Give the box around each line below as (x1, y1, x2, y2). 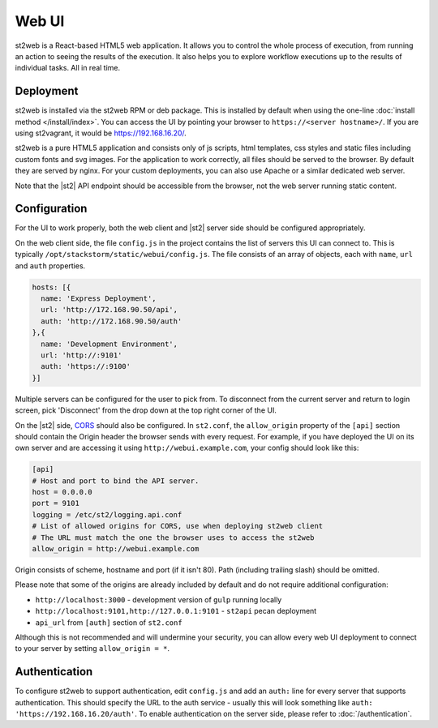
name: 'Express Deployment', (41, 294, 157, 303)
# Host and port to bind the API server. (32, 476, 200, 486)
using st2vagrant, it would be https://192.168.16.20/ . (15, 128, 187, 138)
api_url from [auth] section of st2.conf (35, 617, 182, 627)
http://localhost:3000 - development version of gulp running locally (35, 594, 282, 604)
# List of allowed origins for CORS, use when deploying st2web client (32, 521, 324, 531)
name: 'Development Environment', (41, 339, 178, 349)
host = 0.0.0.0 (32, 487, 92, 497)
